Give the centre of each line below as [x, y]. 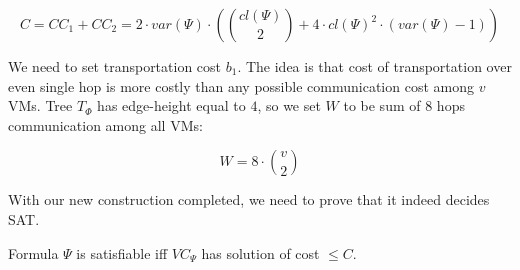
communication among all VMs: [105, 124]
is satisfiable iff [122, 252]
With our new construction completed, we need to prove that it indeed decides [249, 199]
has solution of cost [260, 252]
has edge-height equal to [171, 105]
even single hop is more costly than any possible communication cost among [241, 85]
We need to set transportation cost [115, 66]
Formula [33, 252]
